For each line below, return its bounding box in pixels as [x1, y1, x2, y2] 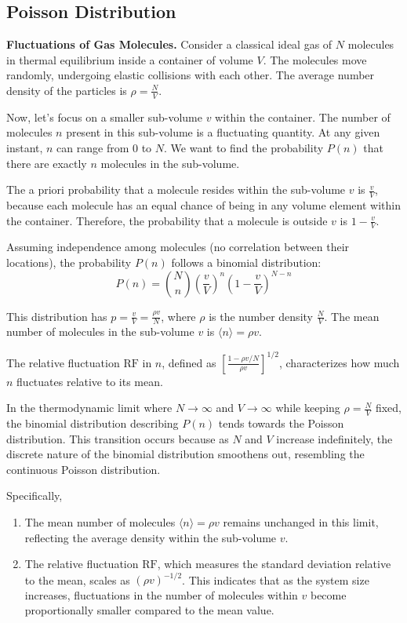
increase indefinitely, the [276, 430, 393, 446]
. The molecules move [263, 51, 367, 67]
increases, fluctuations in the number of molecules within [24, 586, 298, 603]
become [310, 586, 347, 603]
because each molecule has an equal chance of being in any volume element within [6, 197, 401, 213]
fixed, [375, 399, 402, 416]
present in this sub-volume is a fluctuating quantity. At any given [66, 124, 380, 140]
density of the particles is [6, 82, 127, 98]
